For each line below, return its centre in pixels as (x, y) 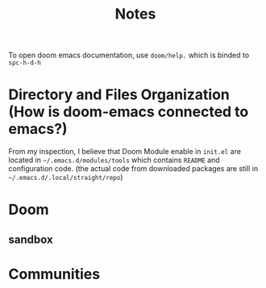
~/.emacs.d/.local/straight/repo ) (66, 177)
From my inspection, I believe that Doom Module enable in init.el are (125, 152)
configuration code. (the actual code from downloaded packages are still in (133, 169)
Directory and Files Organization (119, 95)
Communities (54, 274)
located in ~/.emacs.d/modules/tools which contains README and (114, 160)
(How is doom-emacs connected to (129, 112)
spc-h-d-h (25, 63)
